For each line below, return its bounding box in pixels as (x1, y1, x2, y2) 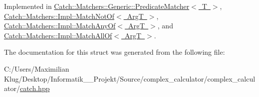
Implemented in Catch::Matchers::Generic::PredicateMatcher (4, 1, 190, 11)
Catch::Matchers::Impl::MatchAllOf (4, 30, 112, 40)
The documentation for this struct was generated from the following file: (4, 47, 225, 57)
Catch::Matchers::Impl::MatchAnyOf (4, 20, 116, 31)
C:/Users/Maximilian (4, 63, 69, 74)
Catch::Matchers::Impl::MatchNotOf (4, 10, 115, 21)
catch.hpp (19, 83, 50, 94)
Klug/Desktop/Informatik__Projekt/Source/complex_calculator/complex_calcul (4, 73, 256, 84)
